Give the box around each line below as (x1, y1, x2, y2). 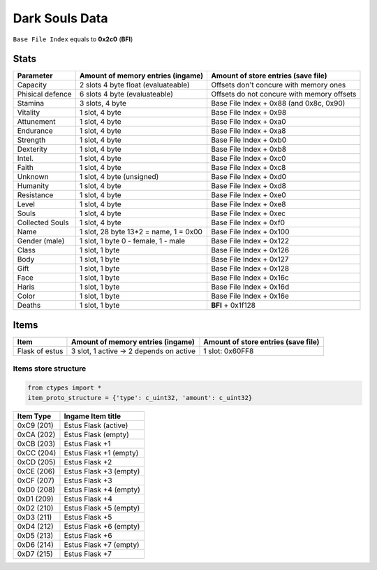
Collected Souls (17, 218, 69, 227)
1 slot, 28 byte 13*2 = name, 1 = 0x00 (79, 227, 202, 237)
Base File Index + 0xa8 (210, 126, 286, 136)
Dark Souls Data (13, 10, 108, 26)
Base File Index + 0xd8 (210, 181, 286, 191)
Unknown (17, 172, 49, 182)
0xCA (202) (17, 429, 56, 439)
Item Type (17, 411, 52, 421)
